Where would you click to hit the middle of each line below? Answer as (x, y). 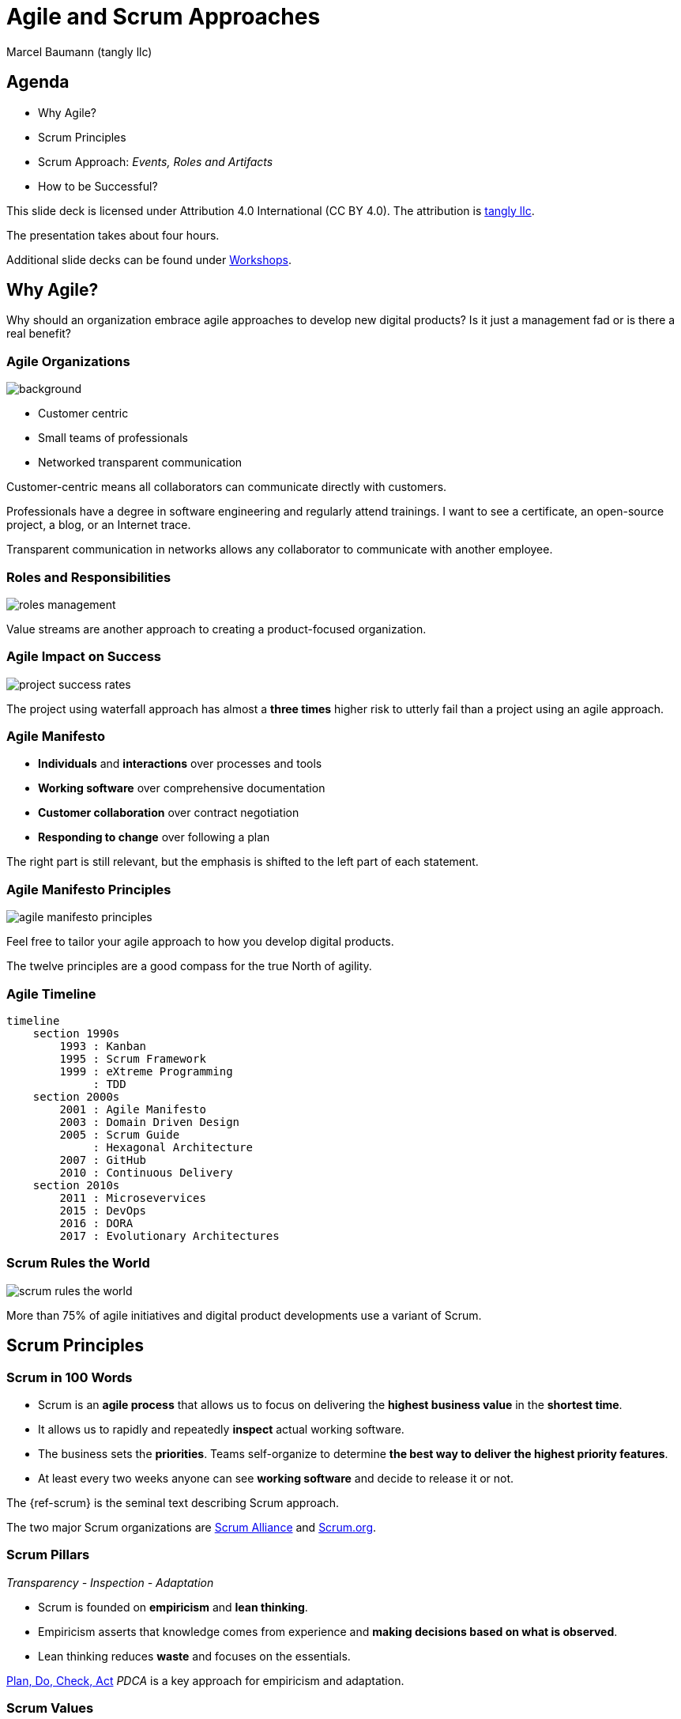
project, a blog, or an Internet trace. (99, 525)
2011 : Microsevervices (133, 1198)
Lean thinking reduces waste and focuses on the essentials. (194, 1656)
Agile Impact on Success (84, 657)
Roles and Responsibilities (89, 577)
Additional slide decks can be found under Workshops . (149, 259)
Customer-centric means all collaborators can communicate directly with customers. (227, 487)
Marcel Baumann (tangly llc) (79, 51)
